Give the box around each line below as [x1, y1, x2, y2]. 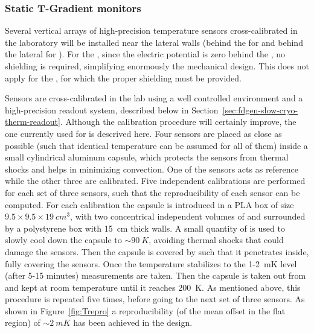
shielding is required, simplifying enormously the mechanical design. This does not [5, 60, 309, 72]
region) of [5, 316, 40, 329]
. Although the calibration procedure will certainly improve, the [60, 115, 296, 128]
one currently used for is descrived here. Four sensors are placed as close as [5, 127, 282, 139]
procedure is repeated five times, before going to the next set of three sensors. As [5, 293, 305, 305]
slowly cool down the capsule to [5, 233, 122, 246]
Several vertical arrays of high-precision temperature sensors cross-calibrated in [5, 24, 298, 37]
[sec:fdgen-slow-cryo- [222, 103, 298, 116]
